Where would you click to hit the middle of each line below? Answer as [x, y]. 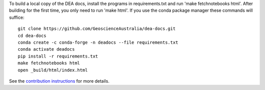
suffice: [17, 17]
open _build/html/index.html [53, 70]
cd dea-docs [32, 35]
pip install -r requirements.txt [58, 56]
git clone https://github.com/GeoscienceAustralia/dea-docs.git [97, 29]
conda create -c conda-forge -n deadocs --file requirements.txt [98, 42]
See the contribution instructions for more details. [59, 81]
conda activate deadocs [46, 49]
